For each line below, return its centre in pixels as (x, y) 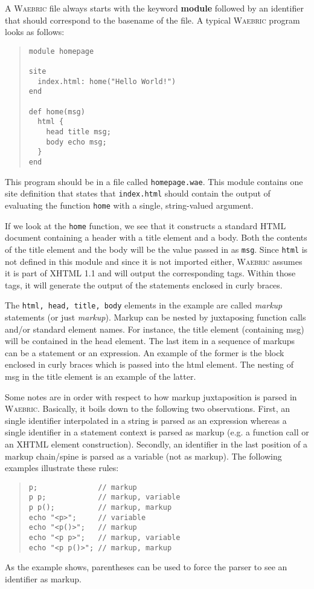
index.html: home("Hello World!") (107, 81)
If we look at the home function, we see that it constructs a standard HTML (146, 225)
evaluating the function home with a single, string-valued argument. (129, 205)
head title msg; (78, 132)
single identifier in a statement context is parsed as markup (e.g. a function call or (157, 432)
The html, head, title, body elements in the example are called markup (144, 305)
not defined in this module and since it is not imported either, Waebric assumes (154, 261)
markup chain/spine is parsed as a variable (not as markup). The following (143, 456)
